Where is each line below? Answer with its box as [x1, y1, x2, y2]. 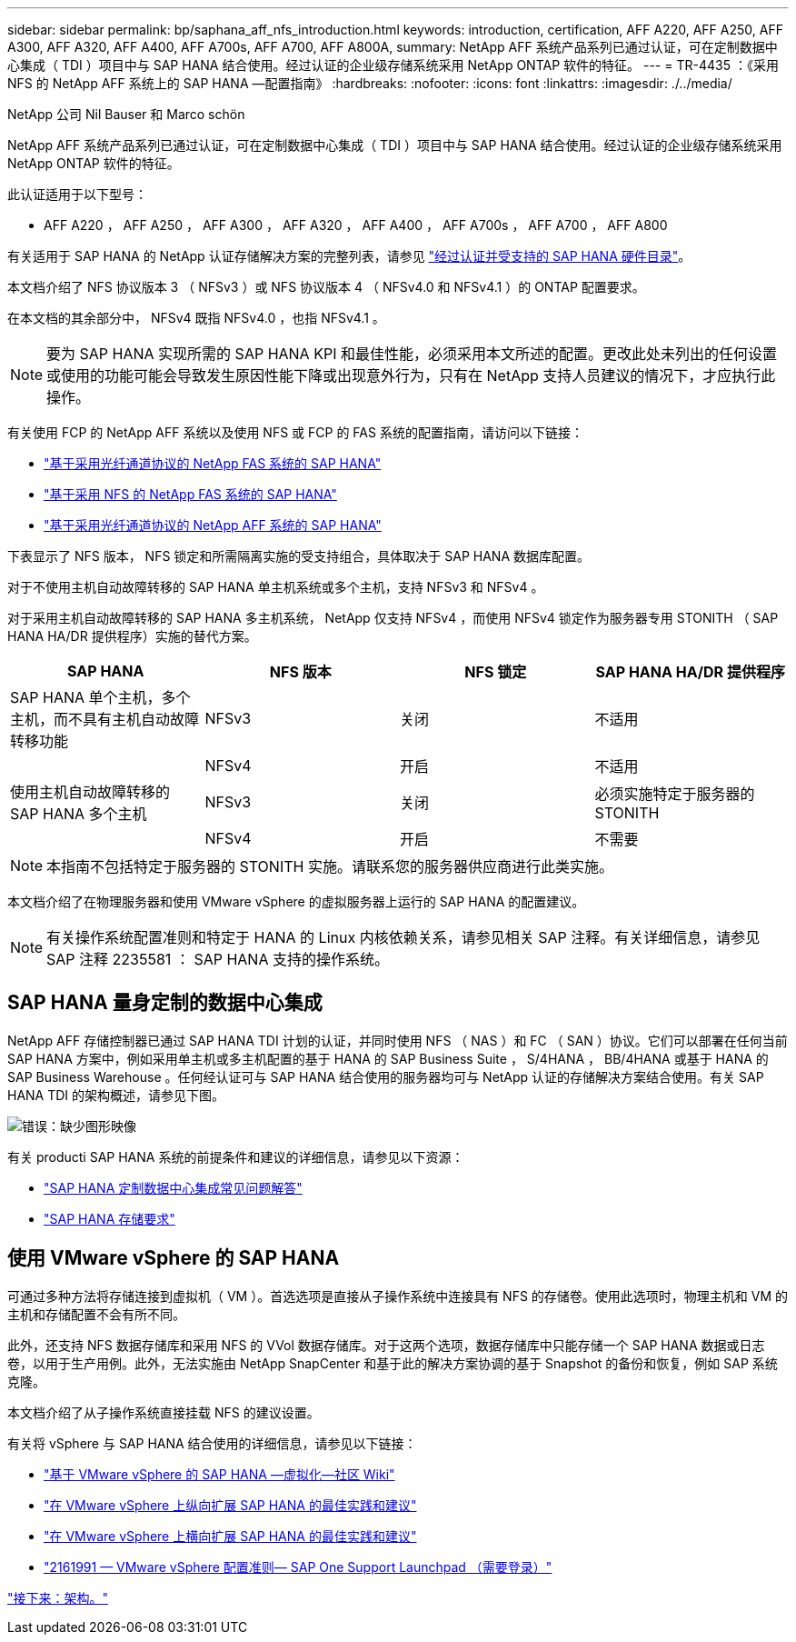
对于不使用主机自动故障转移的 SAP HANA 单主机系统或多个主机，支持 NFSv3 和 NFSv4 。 [7, 579, 544, 595]
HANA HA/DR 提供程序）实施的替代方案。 [7, 628, 257, 644]
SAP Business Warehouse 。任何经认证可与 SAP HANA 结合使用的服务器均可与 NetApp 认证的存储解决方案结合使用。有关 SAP [7, 1068, 764, 1085]
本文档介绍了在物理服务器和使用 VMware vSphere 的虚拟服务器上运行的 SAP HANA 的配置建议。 [7, 894, 585, 909]
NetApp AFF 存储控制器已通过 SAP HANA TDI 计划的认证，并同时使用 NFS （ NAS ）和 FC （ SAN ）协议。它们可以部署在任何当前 [7, 1032, 788, 1048]
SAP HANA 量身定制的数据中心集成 [7, 991, 323, 1015]
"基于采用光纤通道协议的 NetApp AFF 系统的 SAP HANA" [44, 517, 382, 533]
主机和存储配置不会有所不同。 [7, 1306, 185, 1322]
